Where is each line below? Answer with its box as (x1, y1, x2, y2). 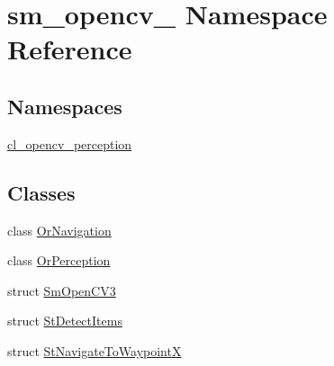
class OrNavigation (7, 220, 112, 239)
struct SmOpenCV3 (7, 281, 116, 299)
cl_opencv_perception (7, 134, 132, 153)
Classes (7, 178, 76, 206)
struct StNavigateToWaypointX (7, 341, 182, 360)
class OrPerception (7, 251, 111, 270)
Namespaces (7, 92, 122, 120)
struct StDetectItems (7, 311, 122, 330)
